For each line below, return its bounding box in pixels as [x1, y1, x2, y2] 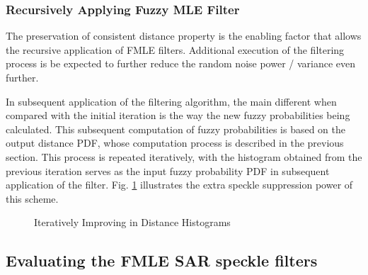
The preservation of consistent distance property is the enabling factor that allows [6, 28, 362, 43]
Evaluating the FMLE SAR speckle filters [6, 249, 318, 271]
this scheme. [6, 191, 59, 206]
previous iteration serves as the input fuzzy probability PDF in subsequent [6, 163, 330, 178]
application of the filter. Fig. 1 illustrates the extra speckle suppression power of [6, 177, 353, 192]
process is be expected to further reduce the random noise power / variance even [6, 56, 356, 71]
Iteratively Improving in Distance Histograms [34, 215, 231, 230]
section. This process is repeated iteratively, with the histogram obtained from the [6, 149, 362, 164]
